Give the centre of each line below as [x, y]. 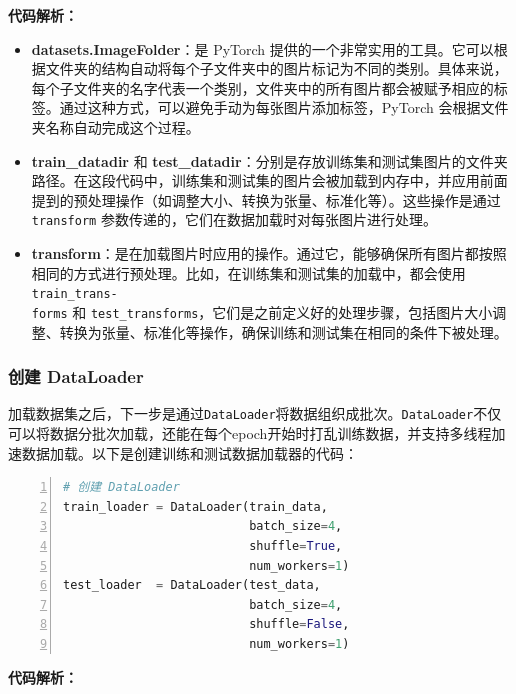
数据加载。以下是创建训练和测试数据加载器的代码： [189, 452]
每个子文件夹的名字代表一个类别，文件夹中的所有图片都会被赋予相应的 [262, 87]
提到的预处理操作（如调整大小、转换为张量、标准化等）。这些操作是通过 [266, 199]
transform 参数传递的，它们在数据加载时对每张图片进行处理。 [234, 219]
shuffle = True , [296, 545]
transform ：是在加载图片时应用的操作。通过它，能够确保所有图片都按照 [269, 253]
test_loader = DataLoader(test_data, [192, 585]
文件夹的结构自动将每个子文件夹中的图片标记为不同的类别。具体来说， [276, 68]
